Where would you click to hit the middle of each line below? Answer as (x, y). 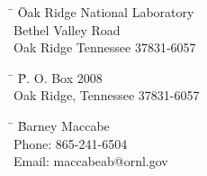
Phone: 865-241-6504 (71, 143)
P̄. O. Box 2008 (60, 77)
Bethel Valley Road (67, 29)
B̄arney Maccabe (63, 125)
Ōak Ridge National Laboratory (106, 12)
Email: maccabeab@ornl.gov (91, 161)
